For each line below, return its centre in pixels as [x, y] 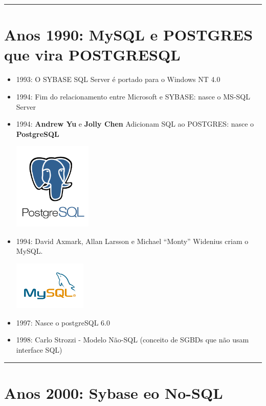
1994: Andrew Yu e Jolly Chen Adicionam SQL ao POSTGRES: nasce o [135, 124]
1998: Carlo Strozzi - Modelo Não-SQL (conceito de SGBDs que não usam [132, 340]
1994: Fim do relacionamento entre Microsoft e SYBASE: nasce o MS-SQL [133, 96]
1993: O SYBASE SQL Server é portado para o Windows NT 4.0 [118, 79]
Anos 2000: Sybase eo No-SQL [114, 392]
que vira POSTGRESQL [92, 55]
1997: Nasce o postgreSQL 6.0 [63, 322]
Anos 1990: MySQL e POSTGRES [129, 35]
